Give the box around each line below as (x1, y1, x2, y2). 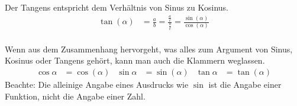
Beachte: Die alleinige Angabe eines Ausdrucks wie (5, 78, 189, 90)
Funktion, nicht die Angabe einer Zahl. (5, 90, 146, 102)
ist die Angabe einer (208, 78, 282, 90)
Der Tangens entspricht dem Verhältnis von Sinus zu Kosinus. (5, 1, 228, 13)
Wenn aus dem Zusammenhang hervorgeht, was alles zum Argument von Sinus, (5, 42, 293, 55)
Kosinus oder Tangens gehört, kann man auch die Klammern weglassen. (5, 54, 265, 67)
